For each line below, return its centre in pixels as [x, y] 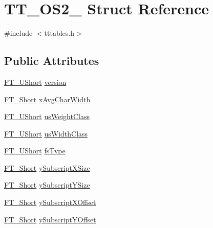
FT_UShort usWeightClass [47, 116]
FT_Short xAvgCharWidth [47, 99]
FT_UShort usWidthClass [46, 133]
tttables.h [59, 33]
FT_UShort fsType [35, 151]
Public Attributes [52, 61]
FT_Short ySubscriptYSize [47, 185]
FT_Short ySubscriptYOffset [50, 219]
